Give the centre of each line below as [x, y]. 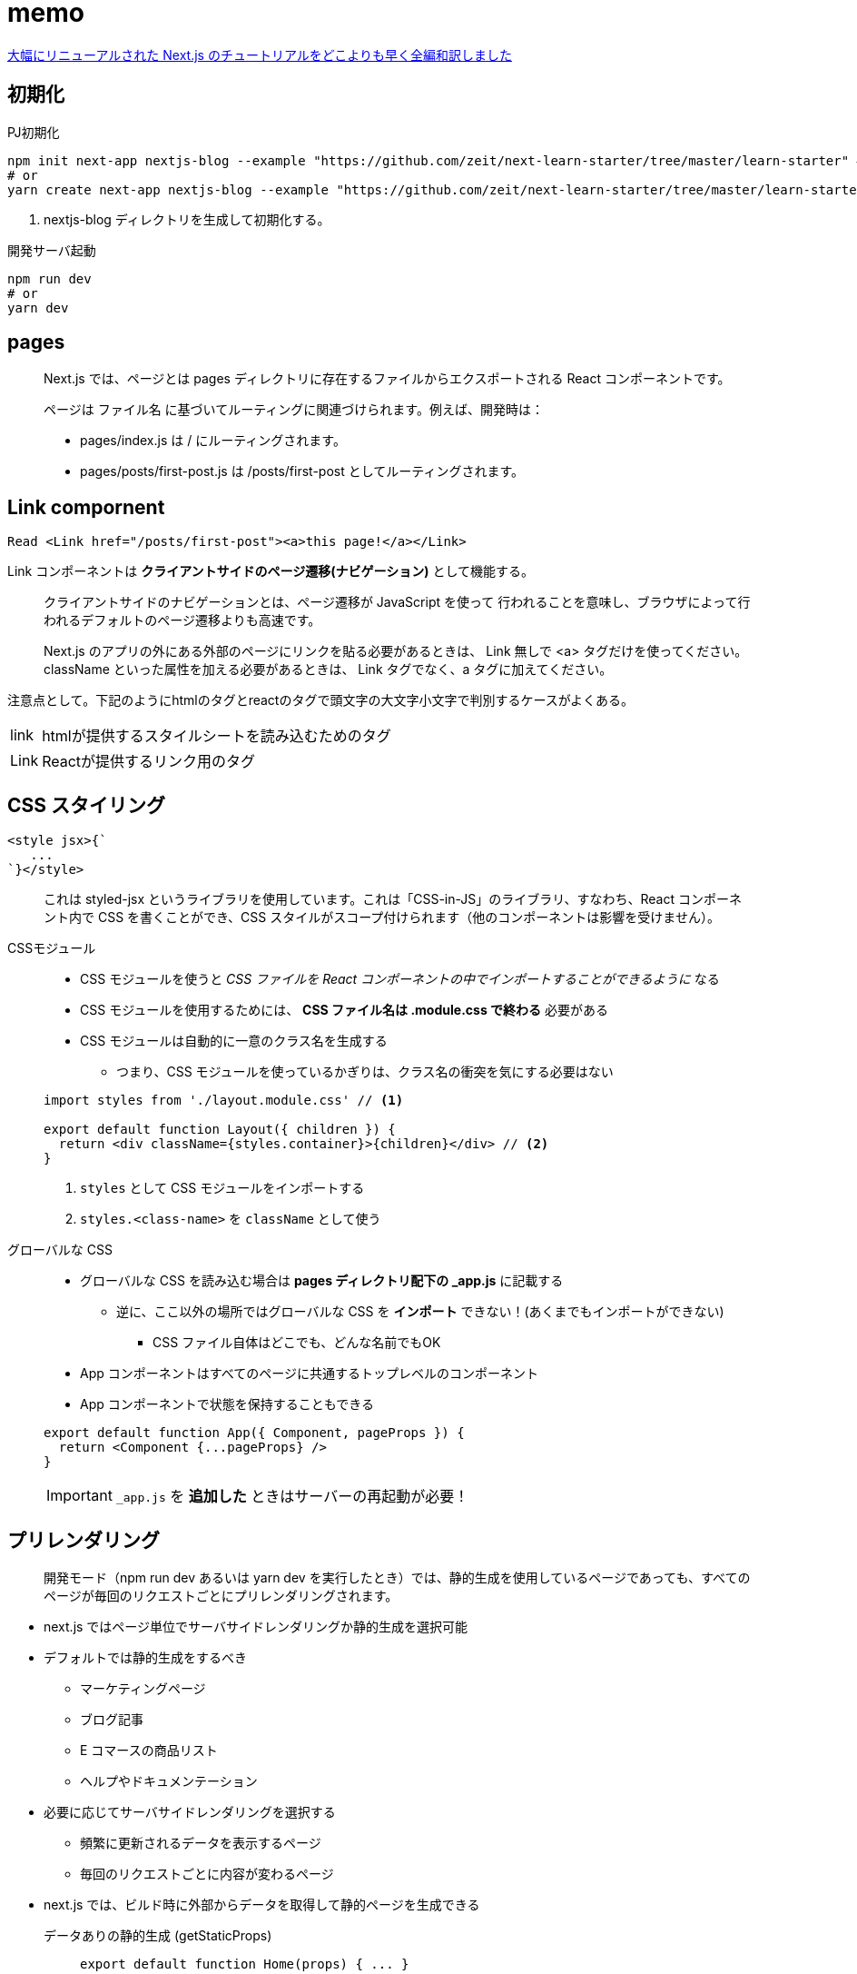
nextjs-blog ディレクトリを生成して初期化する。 [187, 219]
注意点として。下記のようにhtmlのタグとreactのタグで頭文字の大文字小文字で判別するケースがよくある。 [321, 700]
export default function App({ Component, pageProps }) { [254, 1433]
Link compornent [86, 507]
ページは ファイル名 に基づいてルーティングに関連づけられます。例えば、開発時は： [294, 410]
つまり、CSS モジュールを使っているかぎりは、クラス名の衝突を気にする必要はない [365, 1072]
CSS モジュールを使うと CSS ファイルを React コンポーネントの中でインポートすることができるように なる [400, 979]
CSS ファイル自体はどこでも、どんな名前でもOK [297, 1343]
